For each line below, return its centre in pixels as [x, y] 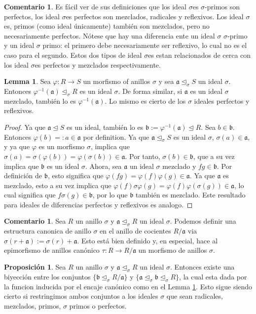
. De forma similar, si [150, 91]
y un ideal [19, 45]
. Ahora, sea [103, 166]
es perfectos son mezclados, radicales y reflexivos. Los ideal [155, 16]
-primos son [222, 6]
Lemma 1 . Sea [27, 81]
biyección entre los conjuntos [47, 276]
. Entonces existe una [202, 267]
